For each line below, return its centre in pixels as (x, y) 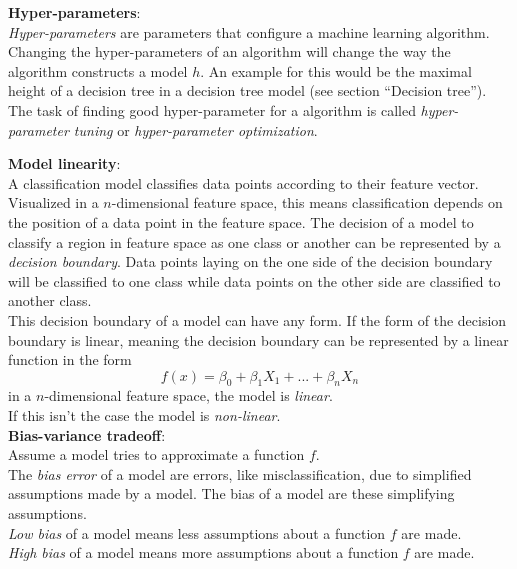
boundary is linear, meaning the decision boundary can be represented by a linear (258, 339)
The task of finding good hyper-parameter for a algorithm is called (212, 109)
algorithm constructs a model (98, 70)
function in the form (70, 359)
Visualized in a (53, 202)
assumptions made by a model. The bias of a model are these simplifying (231, 493)
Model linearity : (64, 163)
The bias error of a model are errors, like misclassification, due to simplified (240, 473)
